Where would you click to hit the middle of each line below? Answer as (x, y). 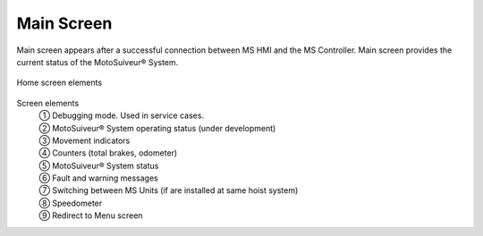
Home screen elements (59, 83)
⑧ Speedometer (71, 203)
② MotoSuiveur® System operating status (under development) (157, 128)
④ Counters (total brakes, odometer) (108, 153)
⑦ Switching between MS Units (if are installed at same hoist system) (169, 190)
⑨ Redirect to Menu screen (91, 215)
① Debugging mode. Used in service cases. (122, 115)
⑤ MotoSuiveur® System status (99, 165)
